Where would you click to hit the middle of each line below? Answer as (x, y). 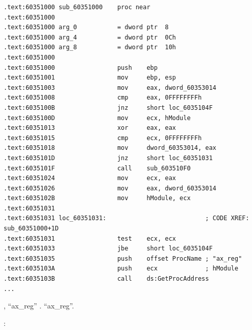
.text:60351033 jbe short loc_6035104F (108, 249)
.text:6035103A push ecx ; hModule (121, 269)
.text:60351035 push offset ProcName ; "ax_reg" (123, 258)
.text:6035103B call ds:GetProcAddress (106, 279)
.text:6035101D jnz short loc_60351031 (108, 158)
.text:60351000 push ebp (81, 67)
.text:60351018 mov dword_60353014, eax (110, 148)
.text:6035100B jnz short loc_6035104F (108, 108)
